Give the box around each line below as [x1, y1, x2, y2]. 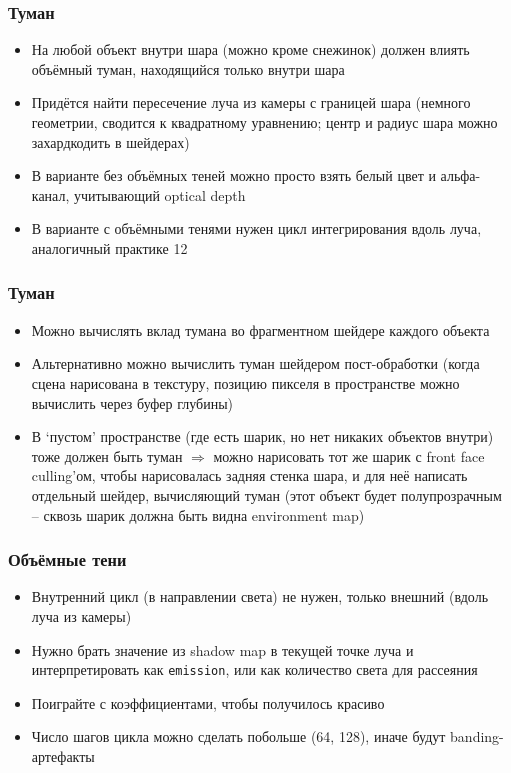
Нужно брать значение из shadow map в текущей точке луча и [31, 639, 414, 660]
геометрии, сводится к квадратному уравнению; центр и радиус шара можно [31, 112, 498, 132]
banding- [450, 726, 504, 747]
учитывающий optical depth [73, 184, 246, 205]
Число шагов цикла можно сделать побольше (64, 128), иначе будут [31, 726, 446, 747]
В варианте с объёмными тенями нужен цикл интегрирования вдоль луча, [31, 218, 482, 239]
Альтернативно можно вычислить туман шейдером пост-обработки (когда [31, 353, 480, 374]
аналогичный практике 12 [31, 237, 188, 258]
